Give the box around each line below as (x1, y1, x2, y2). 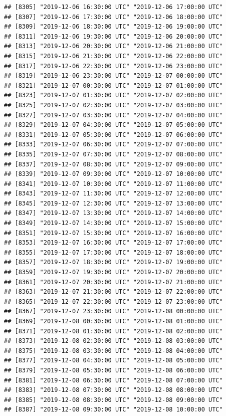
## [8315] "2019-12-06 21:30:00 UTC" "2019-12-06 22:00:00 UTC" (4, 52, 223, 60)
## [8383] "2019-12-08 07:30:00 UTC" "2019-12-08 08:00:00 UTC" (4, 386, 223, 394)
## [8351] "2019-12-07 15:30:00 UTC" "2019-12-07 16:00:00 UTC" (4, 229, 223, 237)
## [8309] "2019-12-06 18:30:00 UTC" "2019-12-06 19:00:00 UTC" (4, 23, 223, 31)
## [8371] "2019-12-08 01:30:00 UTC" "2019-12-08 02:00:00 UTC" (4, 327, 223, 335)
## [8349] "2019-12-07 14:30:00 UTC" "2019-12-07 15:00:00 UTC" (4, 220, 223, 227)
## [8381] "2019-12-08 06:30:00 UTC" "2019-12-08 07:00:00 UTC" (4, 376, 223, 384)
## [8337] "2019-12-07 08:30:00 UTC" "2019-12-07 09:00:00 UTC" (4, 160, 223, 168)
